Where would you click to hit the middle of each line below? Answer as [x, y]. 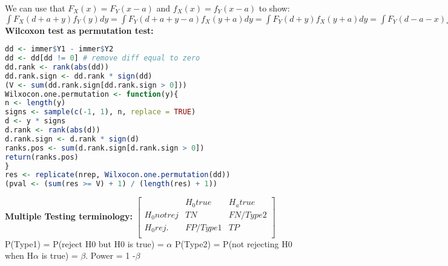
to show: [274, 8]
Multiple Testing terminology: [69, 216]
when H [19, 255]
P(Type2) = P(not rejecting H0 [233, 243]
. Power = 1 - [110, 255]
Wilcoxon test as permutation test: [79, 30]
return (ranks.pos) [42, 157]
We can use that [35, 8]
